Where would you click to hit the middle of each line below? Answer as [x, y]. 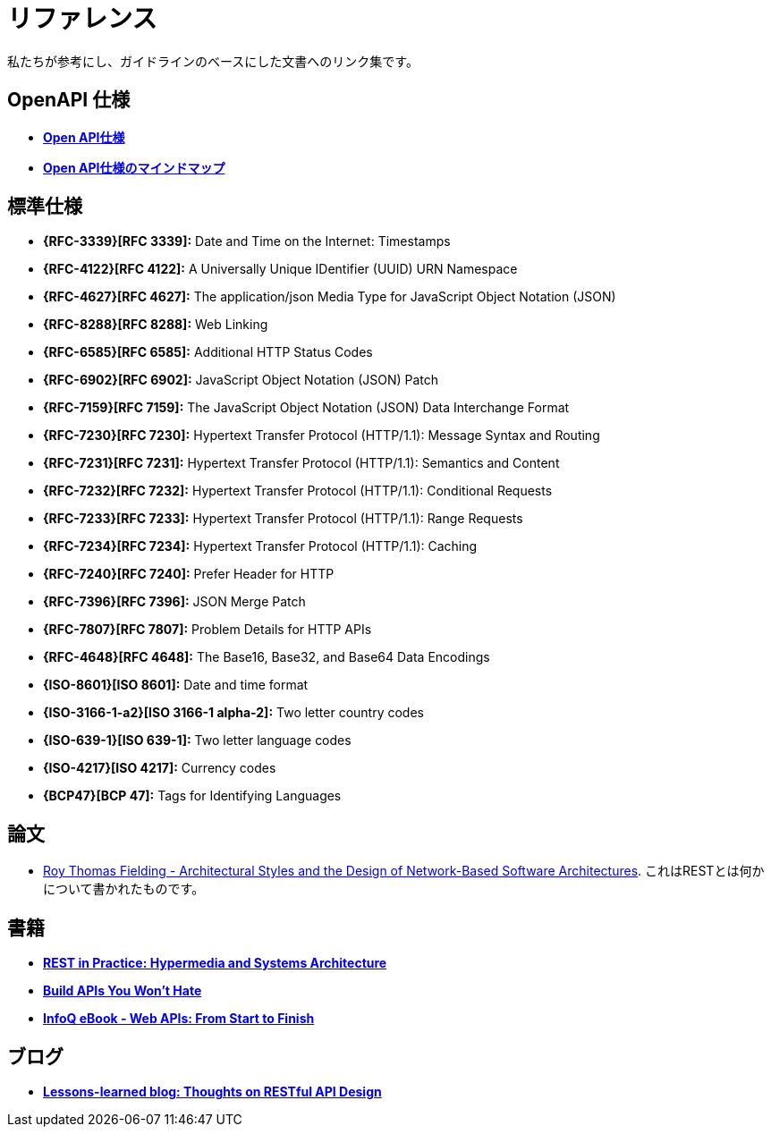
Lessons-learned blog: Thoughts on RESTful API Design [212, 1091]
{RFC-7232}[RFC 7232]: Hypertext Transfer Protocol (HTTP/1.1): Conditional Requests [298, 491]
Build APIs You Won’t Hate [123, 991]
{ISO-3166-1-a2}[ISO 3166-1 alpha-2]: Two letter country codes [233, 713]
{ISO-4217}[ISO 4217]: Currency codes [160, 768]
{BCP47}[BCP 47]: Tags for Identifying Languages [192, 796]
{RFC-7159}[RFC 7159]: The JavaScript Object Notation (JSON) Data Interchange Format [306, 408]
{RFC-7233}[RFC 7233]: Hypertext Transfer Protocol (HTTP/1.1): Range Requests [283, 519]
